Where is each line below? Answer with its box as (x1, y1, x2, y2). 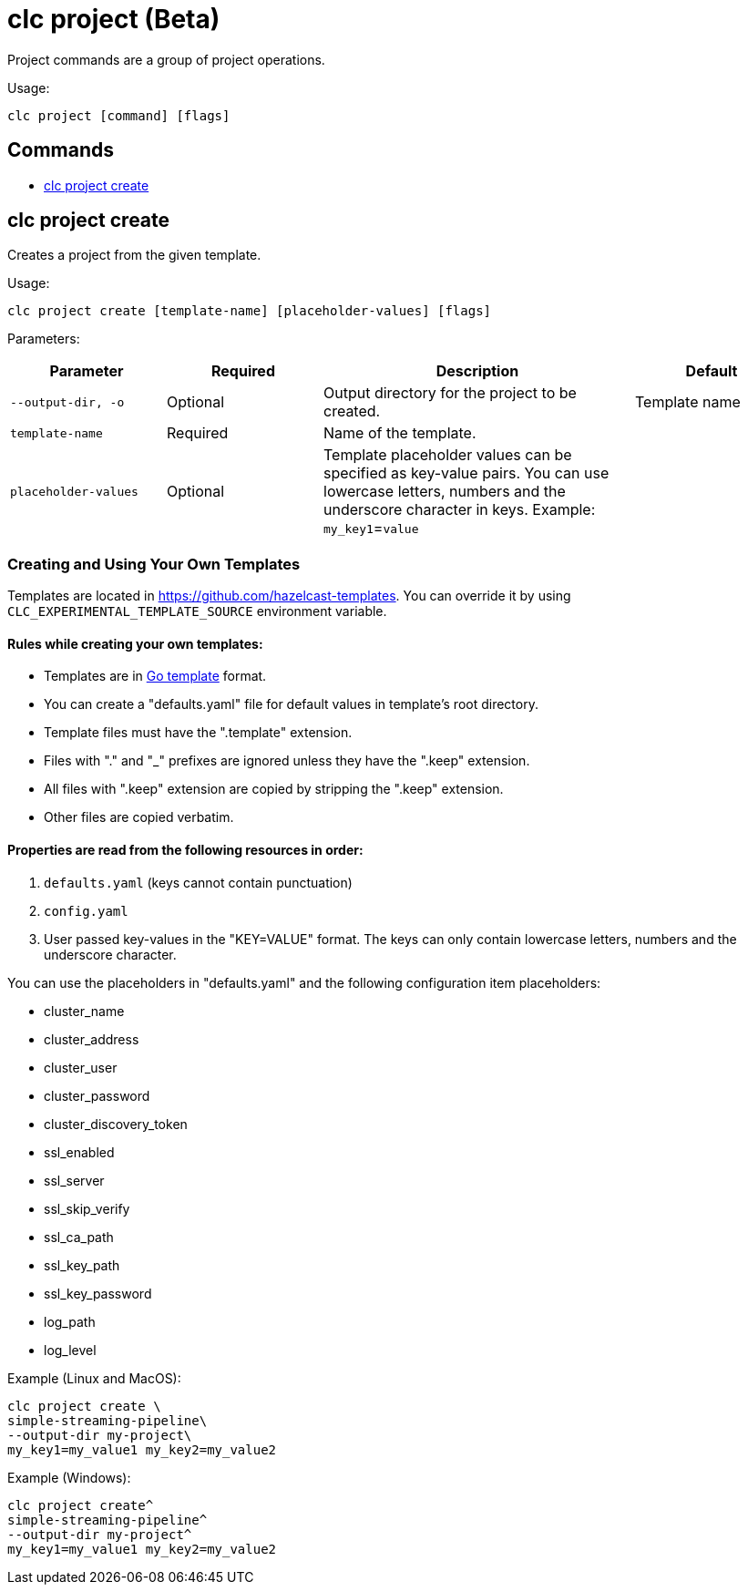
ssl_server (44, 1172, 105, 1188)
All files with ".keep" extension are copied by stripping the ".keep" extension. (44, 781, 504, 797)
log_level (44, 1341, 97, 1358)
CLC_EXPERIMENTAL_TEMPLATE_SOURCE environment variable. (7, 603, 387, 620)
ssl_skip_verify (44, 1200, 130, 1217)
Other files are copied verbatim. (44, 809, 234, 826)
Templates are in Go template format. (44, 668, 267, 684)
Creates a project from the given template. (7, 247, 261, 263)
